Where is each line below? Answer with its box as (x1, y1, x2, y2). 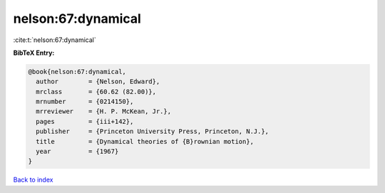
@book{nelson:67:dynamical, (28, 68, 126, 75)
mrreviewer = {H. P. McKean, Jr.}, (36, 108, 171, 115)
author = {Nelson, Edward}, (36, 78, 160, 85)
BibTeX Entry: (13, 48, 55, 57)
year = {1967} (36, 147, 119, 156)
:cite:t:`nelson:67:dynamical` (13, 36, 96, 44)
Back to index (13, 175, 53, 184)
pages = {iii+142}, (36, 118, 134, 125)
